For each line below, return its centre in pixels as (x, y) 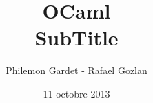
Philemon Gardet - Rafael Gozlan (76, 70)
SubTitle (76, 37)
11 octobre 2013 (76, 93)
